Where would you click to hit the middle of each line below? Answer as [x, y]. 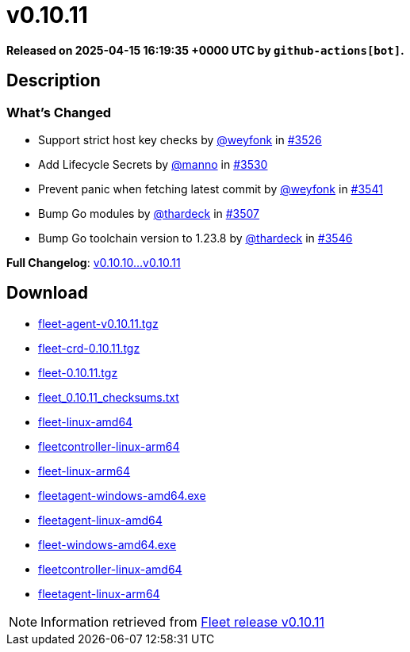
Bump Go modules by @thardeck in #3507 [149, 213]
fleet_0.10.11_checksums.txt [109, 397]
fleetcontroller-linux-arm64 [109, 446]
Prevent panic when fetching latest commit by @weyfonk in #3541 [211, 189]
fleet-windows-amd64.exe [107, 544]
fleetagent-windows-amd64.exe [122, 495]
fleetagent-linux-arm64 [99, 593]
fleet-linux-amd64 [86, 421]
